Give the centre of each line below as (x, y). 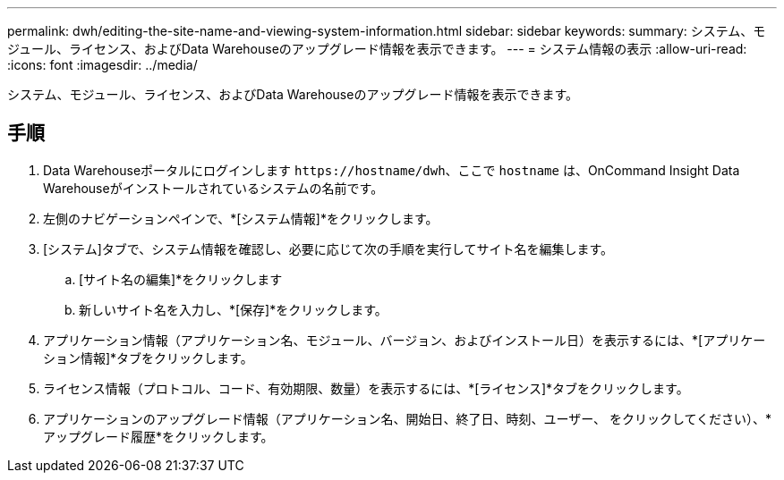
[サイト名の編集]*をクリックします (181, 279)
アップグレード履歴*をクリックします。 (158, 436)
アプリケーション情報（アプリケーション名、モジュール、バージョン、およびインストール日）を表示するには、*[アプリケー (405, 340)
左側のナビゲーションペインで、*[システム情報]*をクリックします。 (241, 218)
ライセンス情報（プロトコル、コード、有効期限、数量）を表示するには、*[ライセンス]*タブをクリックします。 (366, 388)
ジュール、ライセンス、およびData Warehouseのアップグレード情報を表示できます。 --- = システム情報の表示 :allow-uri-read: (377, 49)
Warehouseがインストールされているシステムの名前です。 (213, 188)
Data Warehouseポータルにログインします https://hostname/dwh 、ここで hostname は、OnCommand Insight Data (392, 170)
